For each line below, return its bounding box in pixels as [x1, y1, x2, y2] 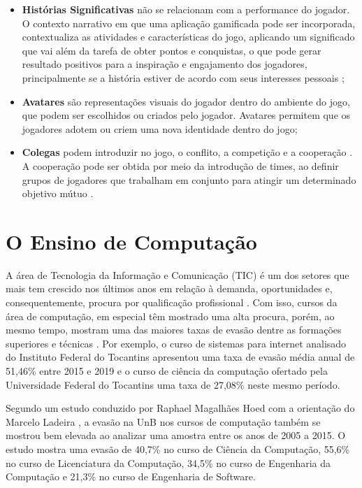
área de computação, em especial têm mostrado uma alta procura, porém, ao [6, 308, 335, 323]
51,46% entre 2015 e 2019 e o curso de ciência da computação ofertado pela [6, 364, 328, 378]
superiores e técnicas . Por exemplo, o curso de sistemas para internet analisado [6, 336, 347, 350]
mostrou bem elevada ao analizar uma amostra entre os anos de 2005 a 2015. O [6, 428, 346, 443]
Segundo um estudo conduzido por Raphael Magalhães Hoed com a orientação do [6, 401, 355, 415]
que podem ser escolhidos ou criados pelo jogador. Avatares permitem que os [22, 108, 351, 122]
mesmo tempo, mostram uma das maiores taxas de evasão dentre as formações [6, 322, 342, 337]
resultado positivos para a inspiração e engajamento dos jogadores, [22, 57, 307, 71]
